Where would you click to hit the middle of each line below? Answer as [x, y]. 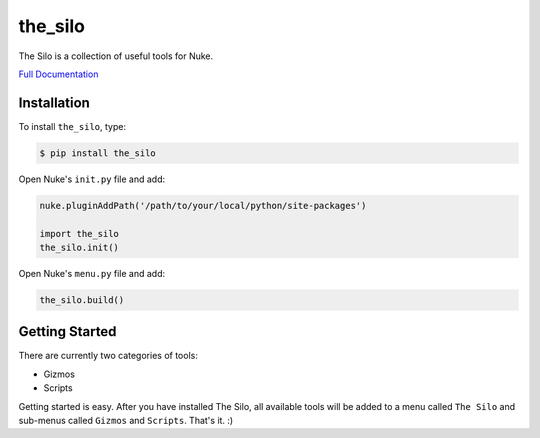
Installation [54, 102]
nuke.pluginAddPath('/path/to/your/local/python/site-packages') [203, 205]
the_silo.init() [79, 247]
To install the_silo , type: [72, 126]
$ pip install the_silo [98, 153]
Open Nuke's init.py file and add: [92, 179]
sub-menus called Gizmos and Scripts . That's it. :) [126, 420]
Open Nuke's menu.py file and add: [92, 273]
